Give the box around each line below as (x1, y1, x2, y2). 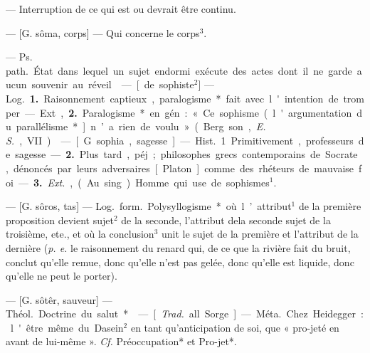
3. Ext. (33, 174, 65, 189)
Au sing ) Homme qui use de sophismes (86, 174, 270, 189)
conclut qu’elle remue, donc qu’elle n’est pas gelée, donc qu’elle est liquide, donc (6, 254, 354, 269)
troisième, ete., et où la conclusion (6, 226, 154, 241)
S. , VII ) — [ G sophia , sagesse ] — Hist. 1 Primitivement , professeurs (6, 132, 354, 147)
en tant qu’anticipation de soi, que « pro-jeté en (130, 320, 339, 334)
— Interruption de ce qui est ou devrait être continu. (6, 1, 236, 16)
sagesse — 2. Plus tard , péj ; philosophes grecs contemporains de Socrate (15, 147, 358, 162)
